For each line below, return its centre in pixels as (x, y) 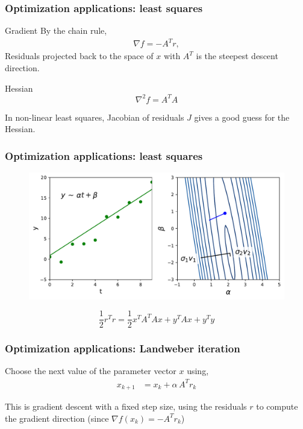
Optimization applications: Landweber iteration (123, 348)
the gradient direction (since (57, 418)
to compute (277, 406)
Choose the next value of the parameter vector (91, 371)
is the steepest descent (237, 56)
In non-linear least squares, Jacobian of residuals (95, 117)
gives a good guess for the (242, 117)
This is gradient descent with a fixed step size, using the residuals (126, 406)
